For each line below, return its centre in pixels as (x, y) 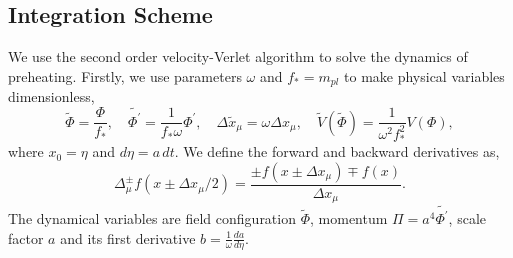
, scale (467, 218)
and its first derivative (128, 237)
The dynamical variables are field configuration (152, 218)
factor (26, 237)
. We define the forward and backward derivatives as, (337, 151)
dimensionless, (51, 96)
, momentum (349, 218)
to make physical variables (424, 75)
